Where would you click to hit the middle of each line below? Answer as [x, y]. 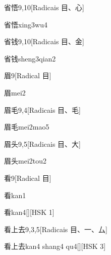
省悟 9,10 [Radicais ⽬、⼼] [44, 7]
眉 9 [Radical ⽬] [28, 75]
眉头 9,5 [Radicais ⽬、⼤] [42, 144]
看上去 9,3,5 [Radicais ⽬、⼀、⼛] [56, 229]
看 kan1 [15, 195]
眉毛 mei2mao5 [27, 127]
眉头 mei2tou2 [25, 161]
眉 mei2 [15, 92]
